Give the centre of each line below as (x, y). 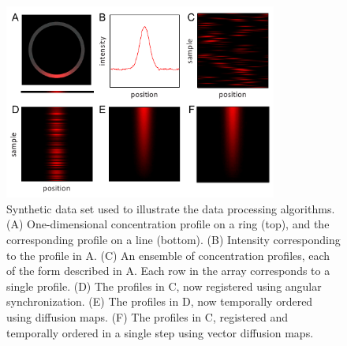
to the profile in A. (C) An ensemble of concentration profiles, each (168, 255)
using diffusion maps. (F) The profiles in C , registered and (147, 316)
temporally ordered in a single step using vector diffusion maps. (160, 332)
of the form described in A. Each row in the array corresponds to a (168, 271)
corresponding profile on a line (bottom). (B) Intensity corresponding (173, 239)
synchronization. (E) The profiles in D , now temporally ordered (160, 301)
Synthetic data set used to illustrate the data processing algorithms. (171, 208)
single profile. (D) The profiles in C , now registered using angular (164, 286)
